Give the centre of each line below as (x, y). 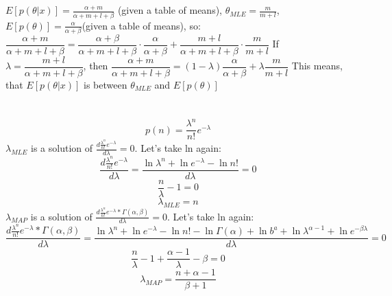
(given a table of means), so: (141, 25)
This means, (317, 66)
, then (96, 66)
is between (106, 84)
